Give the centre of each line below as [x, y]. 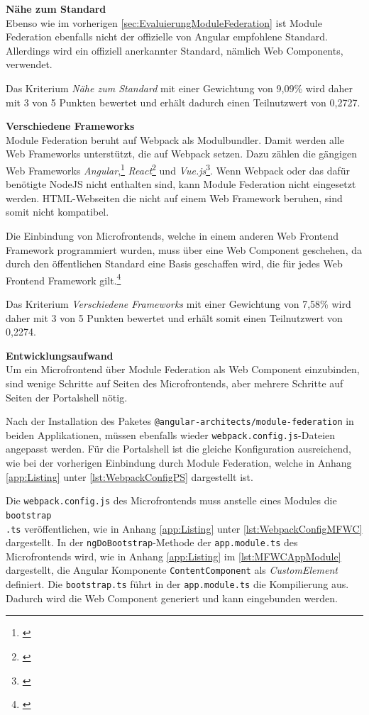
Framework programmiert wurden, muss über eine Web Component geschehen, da [184, 249]
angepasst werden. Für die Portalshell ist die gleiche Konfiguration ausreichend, [178, 449]
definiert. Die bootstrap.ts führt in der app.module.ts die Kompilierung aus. [177, 584]
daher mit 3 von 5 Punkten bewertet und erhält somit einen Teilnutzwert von [174, 317]
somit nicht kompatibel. [57, 212]
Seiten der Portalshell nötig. [67, 397]
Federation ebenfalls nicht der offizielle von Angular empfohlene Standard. [167, 37]
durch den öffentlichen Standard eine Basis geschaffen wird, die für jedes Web [174, 264]
